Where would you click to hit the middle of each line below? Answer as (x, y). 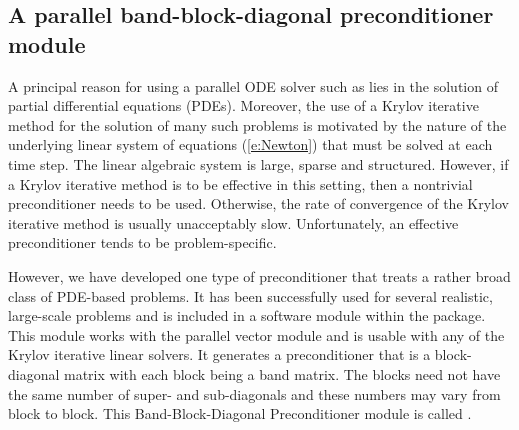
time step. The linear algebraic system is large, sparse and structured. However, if (258, 163)
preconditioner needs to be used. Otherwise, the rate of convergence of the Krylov (258, 203)
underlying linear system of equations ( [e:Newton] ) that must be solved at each (250, 144)
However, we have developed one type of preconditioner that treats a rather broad (259, 275)
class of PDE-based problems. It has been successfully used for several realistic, (250, 295)
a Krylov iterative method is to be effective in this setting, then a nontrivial (240, 183)
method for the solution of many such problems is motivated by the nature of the (257, 124)
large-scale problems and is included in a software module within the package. (247, 315)
